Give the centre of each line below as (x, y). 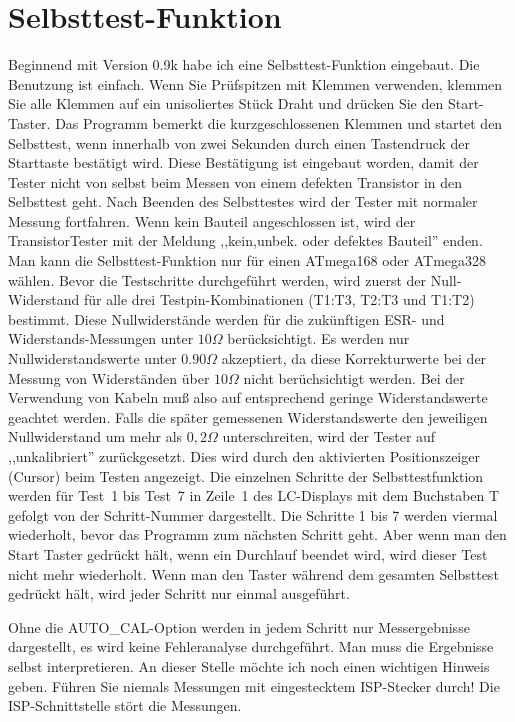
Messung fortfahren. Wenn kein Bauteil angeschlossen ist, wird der (212, 220)
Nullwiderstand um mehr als (95, 436)
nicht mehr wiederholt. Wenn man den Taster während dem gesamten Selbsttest (253, 573)
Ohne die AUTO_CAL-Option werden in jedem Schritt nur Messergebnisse (239, 626)
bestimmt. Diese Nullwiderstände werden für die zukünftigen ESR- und (226, 318)
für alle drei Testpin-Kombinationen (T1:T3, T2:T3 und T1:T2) (279, 299)
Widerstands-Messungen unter (101, 338)
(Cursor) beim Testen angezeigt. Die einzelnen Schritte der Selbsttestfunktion (246, 475)
